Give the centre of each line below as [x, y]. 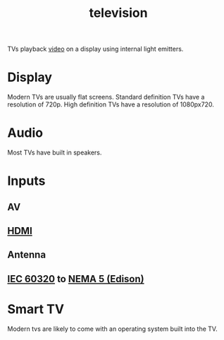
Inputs [26, 181]
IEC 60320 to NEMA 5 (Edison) [76, 279]
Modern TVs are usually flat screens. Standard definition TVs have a [106, 97]
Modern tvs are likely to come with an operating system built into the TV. [112, 329]
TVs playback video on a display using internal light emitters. [95, 49]
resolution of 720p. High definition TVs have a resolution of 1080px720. [111, 104]
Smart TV [36, 309]
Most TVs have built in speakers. [55, 152]
